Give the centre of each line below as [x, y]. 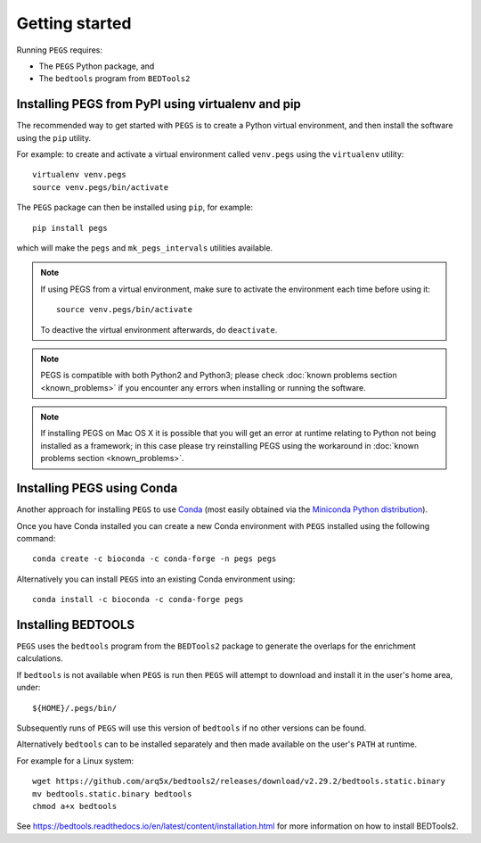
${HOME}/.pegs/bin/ [75, 708]
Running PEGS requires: [59, 50]
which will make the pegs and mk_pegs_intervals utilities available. [145, 248]
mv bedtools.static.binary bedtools [112, 793]
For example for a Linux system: [75, 760]
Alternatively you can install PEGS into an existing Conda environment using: [156, 579]
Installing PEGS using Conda [97, 488]
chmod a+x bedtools [75, 806]
